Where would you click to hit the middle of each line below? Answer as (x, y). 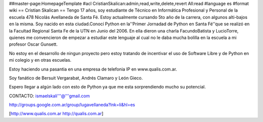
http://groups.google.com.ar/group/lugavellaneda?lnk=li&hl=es (72, 105)
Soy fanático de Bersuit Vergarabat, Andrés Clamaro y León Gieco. (76, 78)
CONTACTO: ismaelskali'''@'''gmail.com (49, 96)
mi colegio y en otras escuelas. (40, 60)
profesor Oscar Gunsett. (33, 44)
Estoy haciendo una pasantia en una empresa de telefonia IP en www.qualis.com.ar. (93, 69)
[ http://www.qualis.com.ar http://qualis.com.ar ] (56, 114)
